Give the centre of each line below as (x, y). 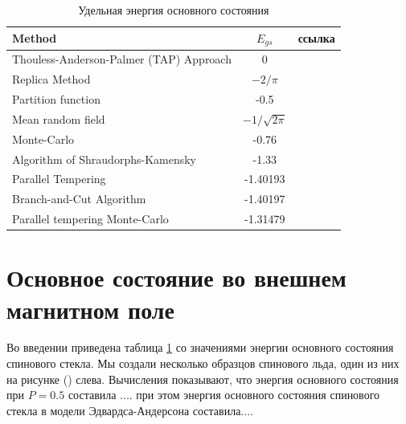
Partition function (56, 98)
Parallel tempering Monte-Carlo (90, 219)
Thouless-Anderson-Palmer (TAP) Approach (122, 59)
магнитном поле (90, 309)
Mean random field (59, 118)
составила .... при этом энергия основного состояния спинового (224, 395)
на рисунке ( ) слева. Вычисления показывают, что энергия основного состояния (203, 379)
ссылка (316, 38)
